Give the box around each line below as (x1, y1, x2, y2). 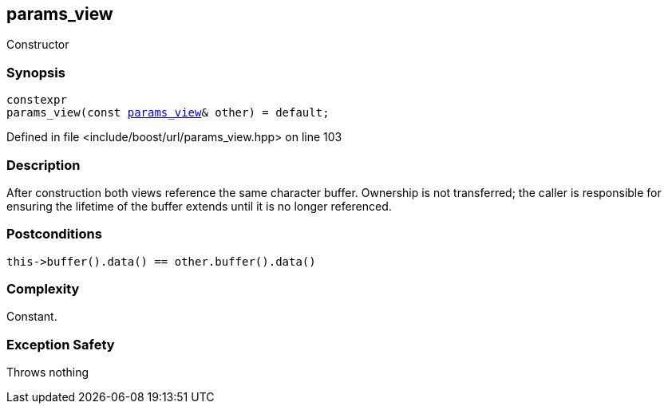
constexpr (6, 93, 67, 107)
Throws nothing (6, 365, 89, 380)
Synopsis (6, 64, 65, 81)
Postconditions (6, 226, 102, 242)
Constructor (6, 37, 69, 52)
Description (6, 156, 81, 173)
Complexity (6, 281, 80, 298)
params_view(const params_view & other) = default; (6, 106, 330, 120)
